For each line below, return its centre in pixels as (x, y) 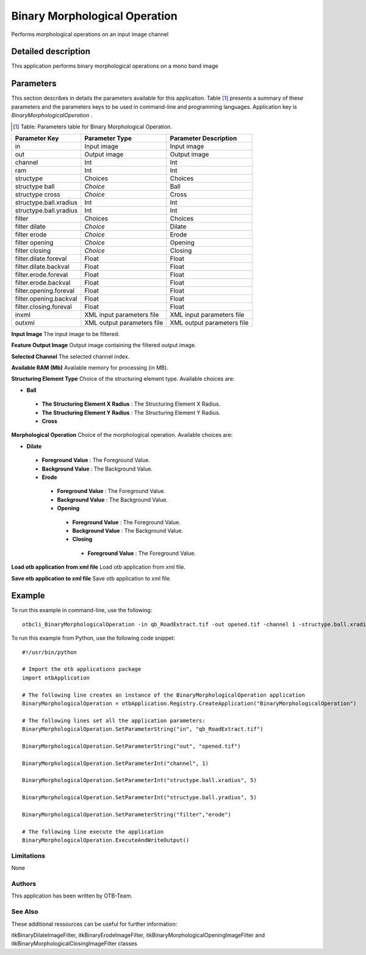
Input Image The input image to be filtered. (66, 334)
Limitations (28, 855)
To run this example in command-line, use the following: (82, 610)
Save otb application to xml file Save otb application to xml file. (91, 578)
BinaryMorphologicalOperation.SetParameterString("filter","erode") (127, 815)
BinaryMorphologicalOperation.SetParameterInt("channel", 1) (115, 763)
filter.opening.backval (46, 298)
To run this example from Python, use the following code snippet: (93, 638)
